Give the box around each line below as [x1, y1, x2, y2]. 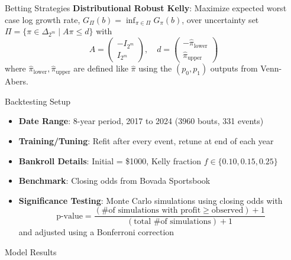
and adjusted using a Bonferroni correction [18, 226, 174, 238]
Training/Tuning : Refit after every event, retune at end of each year [18, 135, 274, 147]
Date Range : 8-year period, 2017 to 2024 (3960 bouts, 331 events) [18, 115, 264, 127]
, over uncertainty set [182, 13, 259, 25]
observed [211, 206, 244, 215]
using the [138, 62, 172, 74]
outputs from [210, 62, 258, 74]
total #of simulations [134, 217, 211, 226]
